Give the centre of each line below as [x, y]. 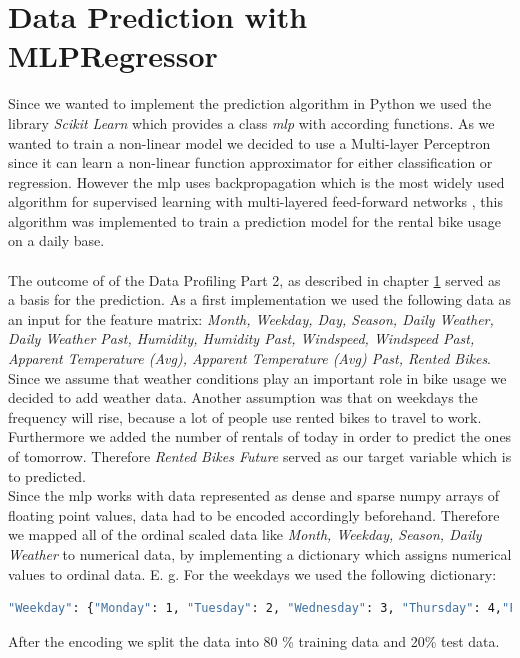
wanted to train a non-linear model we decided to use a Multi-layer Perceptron [249, 142]
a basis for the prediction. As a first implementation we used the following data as [260, 299]
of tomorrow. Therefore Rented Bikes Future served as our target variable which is [260, 456]
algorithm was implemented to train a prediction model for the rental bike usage [255, 220]
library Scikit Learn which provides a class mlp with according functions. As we [251, 122]
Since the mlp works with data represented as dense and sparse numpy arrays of [254, 495]
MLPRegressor [113, 55]
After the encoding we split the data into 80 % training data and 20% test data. [254, 640]
